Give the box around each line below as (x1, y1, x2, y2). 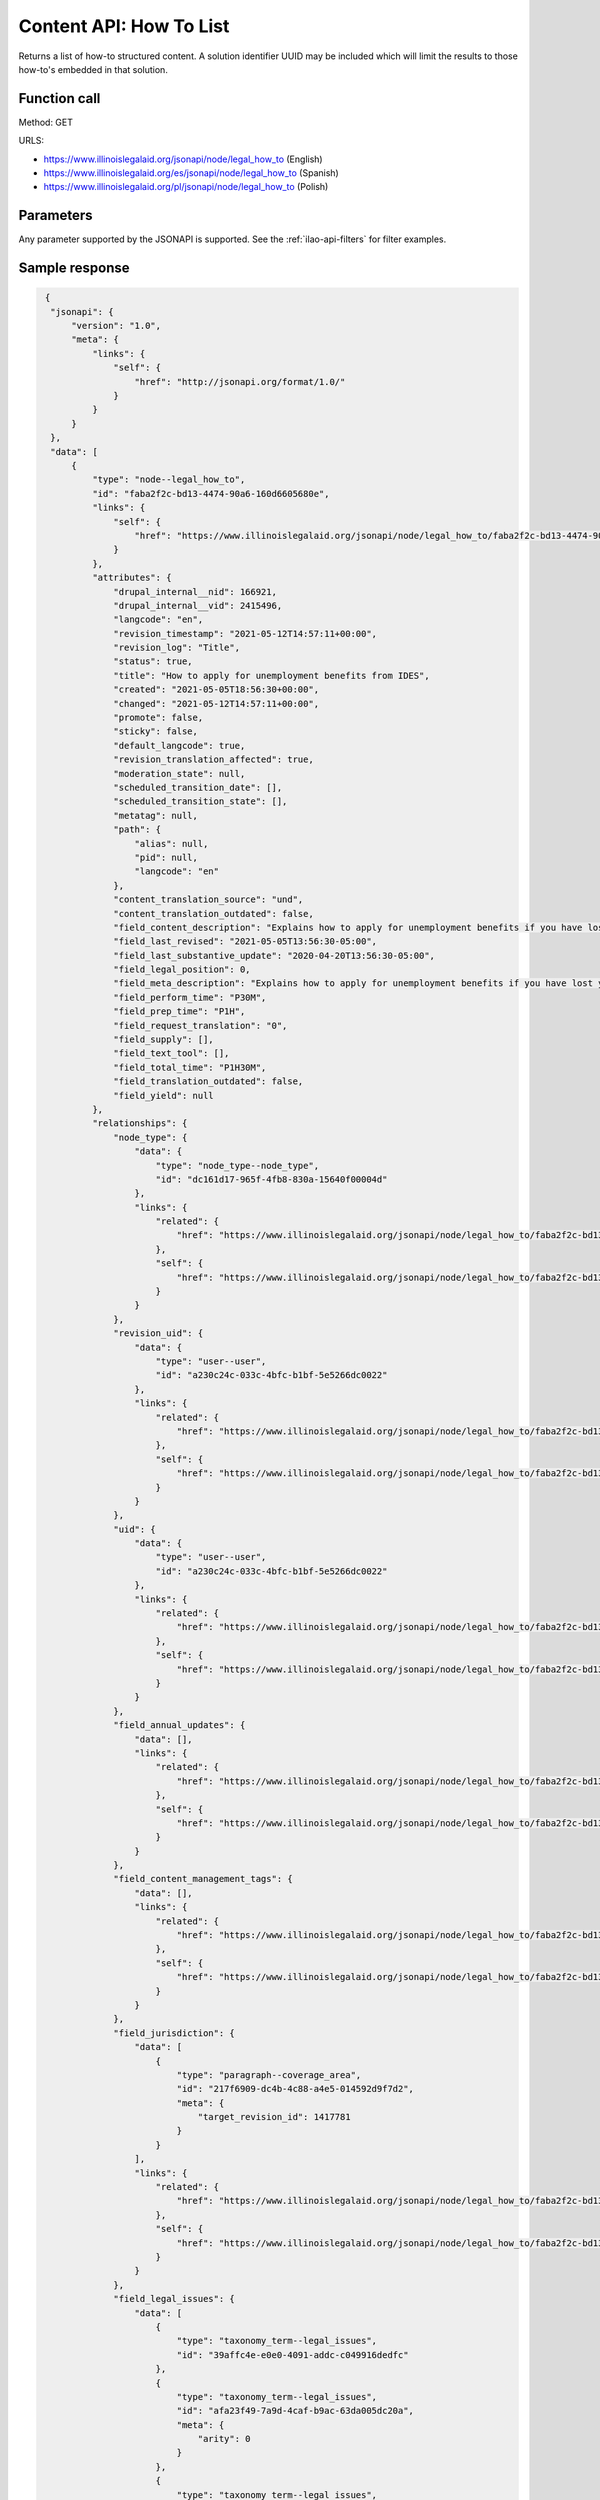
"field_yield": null (113, 1090, 214, 1101)
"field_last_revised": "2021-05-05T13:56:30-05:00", (113, 936, 378, 947)
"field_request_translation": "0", (113, 1020, 288, 1031)
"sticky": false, (113, 726, 199, 737)
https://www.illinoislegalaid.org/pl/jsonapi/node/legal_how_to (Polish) (43, 181, 329, 193)
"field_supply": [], (113, 1034, 214, 1045)
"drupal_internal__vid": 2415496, (113, 600, 283, 611)
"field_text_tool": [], (113, 1048, 230, 1059)
